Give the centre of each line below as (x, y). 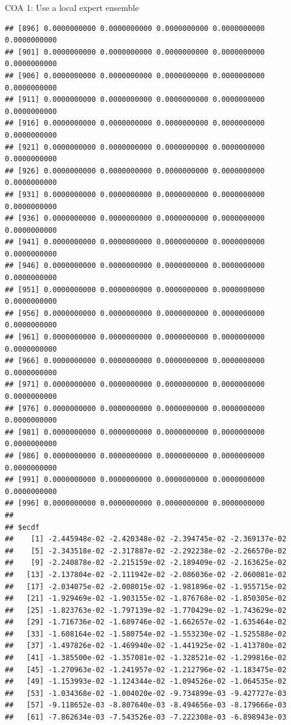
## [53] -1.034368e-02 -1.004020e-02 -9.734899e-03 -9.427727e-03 (146, 693)
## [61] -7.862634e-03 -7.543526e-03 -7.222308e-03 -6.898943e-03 (146, 717)
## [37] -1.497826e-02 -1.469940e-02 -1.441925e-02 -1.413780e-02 (146, 646)
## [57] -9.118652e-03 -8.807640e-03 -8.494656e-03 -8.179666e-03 (146, 705)
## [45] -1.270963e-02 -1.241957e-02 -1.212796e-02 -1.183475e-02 (146, 670)
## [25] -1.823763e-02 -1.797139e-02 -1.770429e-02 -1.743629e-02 (146, 610)
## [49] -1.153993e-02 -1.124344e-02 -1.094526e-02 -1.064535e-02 (146, 682)
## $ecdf (22, 527)
